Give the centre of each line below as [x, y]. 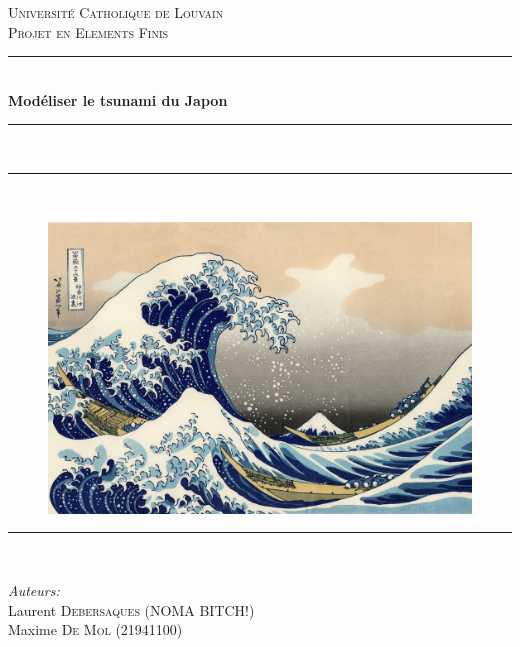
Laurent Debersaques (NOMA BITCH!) [131, 609]
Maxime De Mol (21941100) [95, 629]
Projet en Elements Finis [88, 31]
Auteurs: [34, 590]
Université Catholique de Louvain [116, 12]
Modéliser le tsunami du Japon [118, 99]
